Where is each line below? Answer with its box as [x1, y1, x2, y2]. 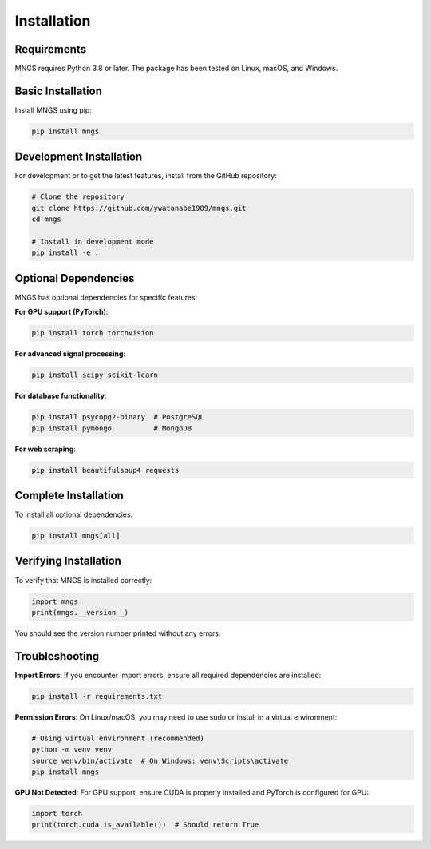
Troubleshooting [14, 649, 100, 663]
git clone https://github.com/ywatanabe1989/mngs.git [31, 204, 247, 212]
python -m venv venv [31, 745, 112, 754]
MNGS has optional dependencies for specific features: [14, 292, 198, 302]
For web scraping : [14, 444, 76, 454]
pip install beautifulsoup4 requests [31, 466, 180, 474]
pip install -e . [31, 248, 100, 257]
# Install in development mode [31, 237, 155, 246]
